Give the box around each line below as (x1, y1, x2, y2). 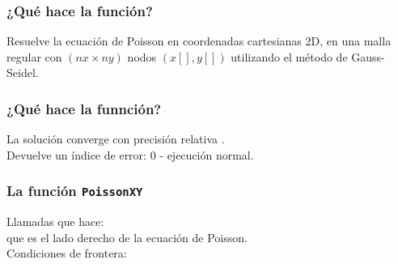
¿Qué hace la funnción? (6, 98, 162, 118)
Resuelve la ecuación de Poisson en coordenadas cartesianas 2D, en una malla (6, 32, 392, 49)
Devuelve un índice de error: (6, 146, 146, 163)
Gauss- (351, 48, 385, 65)
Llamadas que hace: (6, 213, 104, 230)
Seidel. (6, 64, 39, 81)
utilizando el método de (231, 48, 348, 65)
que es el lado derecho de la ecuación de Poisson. (6, 228, 248, 245)
